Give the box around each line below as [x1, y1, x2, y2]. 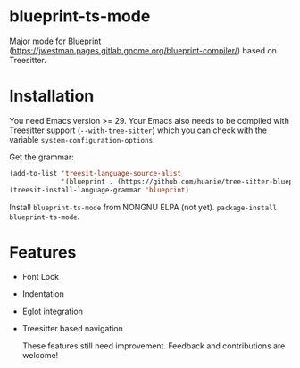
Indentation [21, 289, 64, 299]
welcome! [21, 350, 59, 361]
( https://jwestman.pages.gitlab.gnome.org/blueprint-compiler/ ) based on [9, 45, 277, 55]
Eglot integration [21, 306, 83, 317]
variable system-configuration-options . [9, 134, 155, 144]
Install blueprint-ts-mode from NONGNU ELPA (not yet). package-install [9, 201, 278, 212]
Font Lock [21, 272, 60, 282]
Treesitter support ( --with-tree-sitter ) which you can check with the [9, 125, 268, 135]
